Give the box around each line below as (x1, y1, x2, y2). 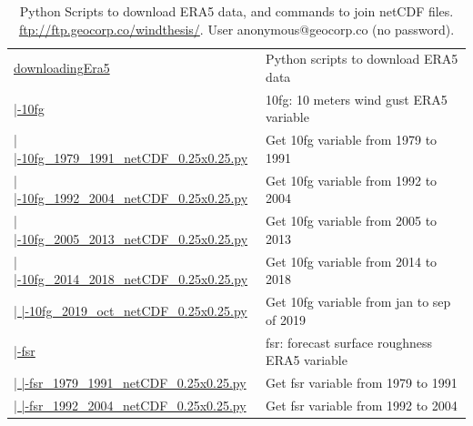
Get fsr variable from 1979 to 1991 (266, 372, 458, 391)
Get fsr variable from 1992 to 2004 (266, 395, 458, 414)
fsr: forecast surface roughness (266, 332, 433, 351)
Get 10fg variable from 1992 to (266, 170, 438, 189)
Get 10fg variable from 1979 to (266, 130, 438, 149)
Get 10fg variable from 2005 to (266, 211, 438, 230)
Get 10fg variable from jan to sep (266, 292, 451, 311)
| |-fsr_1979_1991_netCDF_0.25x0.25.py (14, 372, 247, 391)
